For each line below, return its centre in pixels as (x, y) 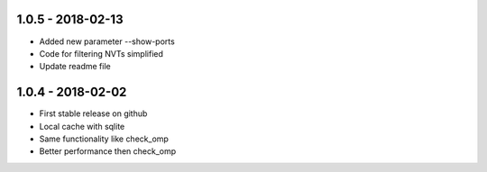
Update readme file (75, 67)
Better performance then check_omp (108, 151)
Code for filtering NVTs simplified (101, 53)
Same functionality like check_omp (104, 139)
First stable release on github (93, 113)
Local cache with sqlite (82, 126)
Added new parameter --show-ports (107, 41)
